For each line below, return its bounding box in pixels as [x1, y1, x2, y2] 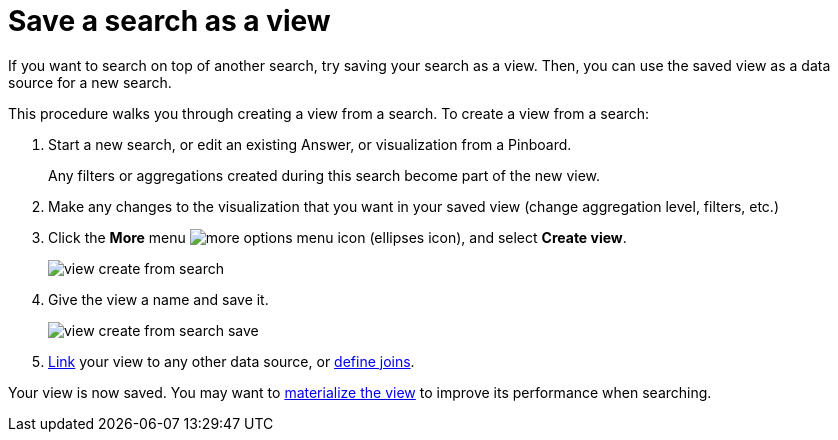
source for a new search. [8, 73, 172, 91]
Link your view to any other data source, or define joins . [48, 352, 415, 370]
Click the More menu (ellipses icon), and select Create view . [48, 228, 627, 246]
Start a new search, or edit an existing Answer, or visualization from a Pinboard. [48, 135, 572, 153]
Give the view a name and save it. [48, 290, 269, 308]
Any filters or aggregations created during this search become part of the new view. [48, 166, 601, 184]
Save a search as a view [8, 4, 331, 38]
